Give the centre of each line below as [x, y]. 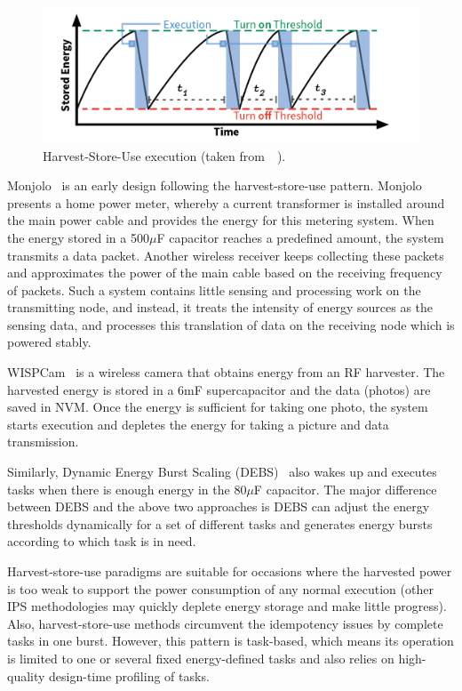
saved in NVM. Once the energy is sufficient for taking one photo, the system [218, 407]
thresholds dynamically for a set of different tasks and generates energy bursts [220, 523]
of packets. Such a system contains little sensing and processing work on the [214, 289]
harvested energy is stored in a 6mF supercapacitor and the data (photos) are [219, 389]
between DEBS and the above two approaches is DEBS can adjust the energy [219, 506]
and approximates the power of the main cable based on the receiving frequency [225, 273]
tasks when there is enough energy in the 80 [127, 489]
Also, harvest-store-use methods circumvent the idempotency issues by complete [225, 623]
